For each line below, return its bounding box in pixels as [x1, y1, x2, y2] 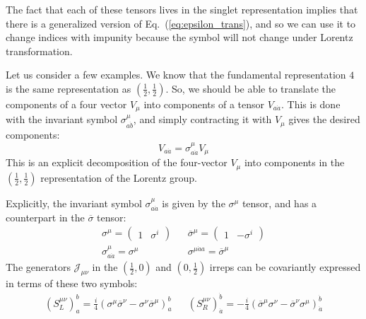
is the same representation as [6, 81, 131, 95]
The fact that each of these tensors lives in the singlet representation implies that [6, 2, 358, 16]
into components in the [244, 155, 345, 170]
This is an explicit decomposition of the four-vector [6, 155, 228, 170]
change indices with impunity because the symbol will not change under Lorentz [6, 30, 353, 45]
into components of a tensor [143, 96, 264, 111]
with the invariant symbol [6, 112, 118, 127]
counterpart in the [6, 209, 85, 224]
